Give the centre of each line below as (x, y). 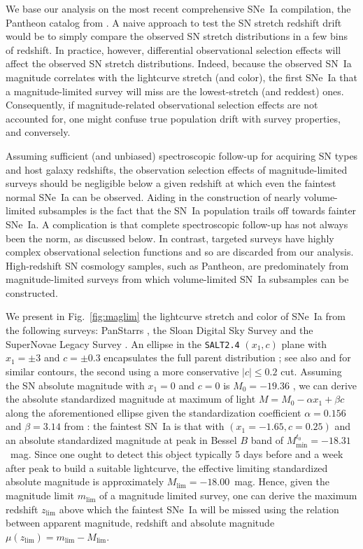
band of (267, 439)
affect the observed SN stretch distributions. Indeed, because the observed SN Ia (179, 63)
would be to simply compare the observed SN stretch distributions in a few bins (177, 36)
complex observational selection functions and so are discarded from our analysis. (180, 252)
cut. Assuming (311, 371)
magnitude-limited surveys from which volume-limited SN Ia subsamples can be (177, 279)
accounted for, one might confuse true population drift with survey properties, (173, 118)
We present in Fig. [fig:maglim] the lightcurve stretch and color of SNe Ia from (176, 316)
